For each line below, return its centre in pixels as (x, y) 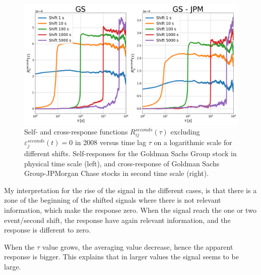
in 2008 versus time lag (110, 142)
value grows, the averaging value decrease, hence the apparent (138, 246)
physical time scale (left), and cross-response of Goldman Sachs (122, 163)
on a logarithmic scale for (193, 142)
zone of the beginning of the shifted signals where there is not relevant (113, 200)
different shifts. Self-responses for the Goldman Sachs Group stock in (130, 153)
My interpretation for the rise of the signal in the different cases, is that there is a (130, 190)
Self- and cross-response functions (76, 132)
